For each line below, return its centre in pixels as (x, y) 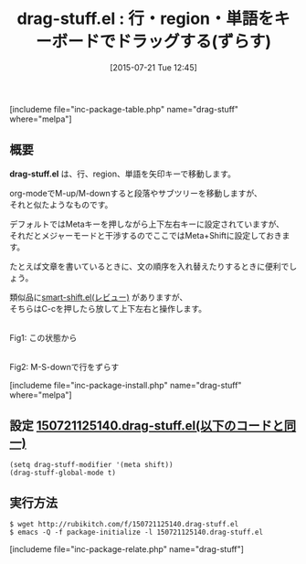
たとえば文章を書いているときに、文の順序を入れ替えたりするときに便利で (149, 266)
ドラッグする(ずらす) (194, 42)
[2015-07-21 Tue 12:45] (153, 67)
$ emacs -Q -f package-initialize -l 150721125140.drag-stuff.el (136, 532)
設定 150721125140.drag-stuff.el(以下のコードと (147, 426)
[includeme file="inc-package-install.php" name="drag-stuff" (126, 385)
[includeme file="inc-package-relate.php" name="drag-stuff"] (127, 549)
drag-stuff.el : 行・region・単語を (146, 19)
